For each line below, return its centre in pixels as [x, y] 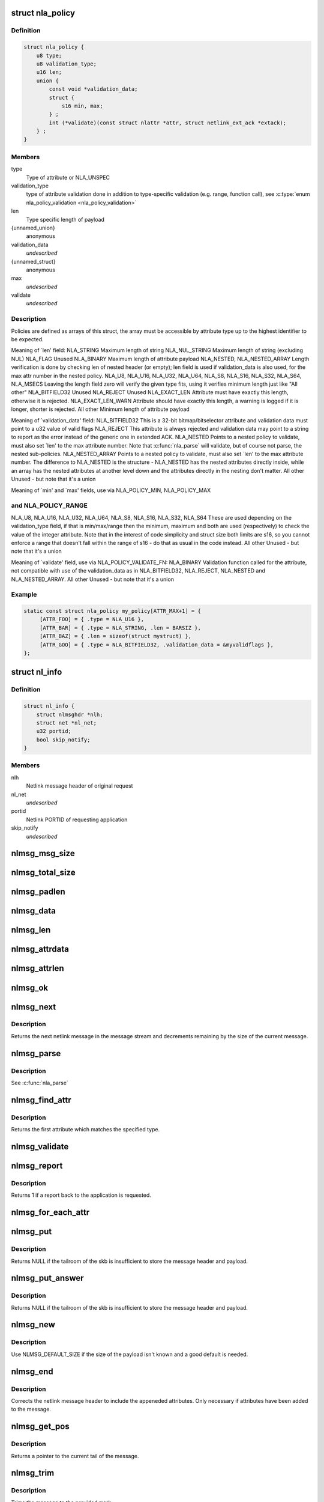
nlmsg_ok [30, 987]
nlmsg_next [34, 1007]
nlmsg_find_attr [41, 1100]
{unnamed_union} [33, 228]
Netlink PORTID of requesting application [77, 819]
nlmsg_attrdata [40, 949]
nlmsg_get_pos [40, 1427]
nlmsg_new [33, 1325]
